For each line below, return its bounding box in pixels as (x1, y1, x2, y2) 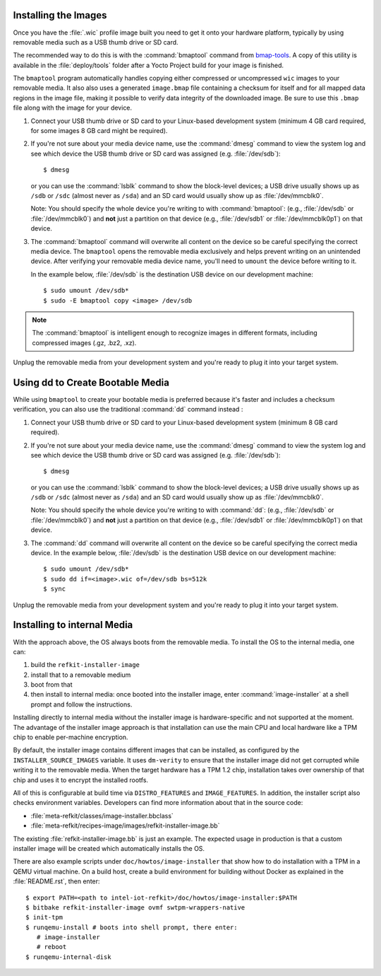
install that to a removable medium (30, 670, 131, 679)
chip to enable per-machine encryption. (13, 733, 128, 742)
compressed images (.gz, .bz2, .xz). (32, 338, 137, 347)
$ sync (43, 585, 66, 593)
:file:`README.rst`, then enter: (13, 877, 100, 885)
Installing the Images (13, 9, 107, 21)
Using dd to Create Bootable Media (13, 376, 169, 388)
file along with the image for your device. (13, 103, 133, 112)
